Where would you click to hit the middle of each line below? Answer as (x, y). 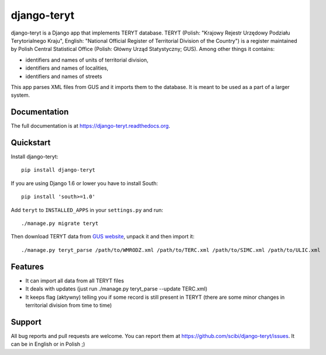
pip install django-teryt (59, 170)
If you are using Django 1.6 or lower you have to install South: (84, 183)
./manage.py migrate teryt (60, 223)
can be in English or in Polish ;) (48, 344)
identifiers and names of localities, (67, 68)
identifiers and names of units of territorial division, (87, 60)
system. (20, 95)
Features (27, 267)
